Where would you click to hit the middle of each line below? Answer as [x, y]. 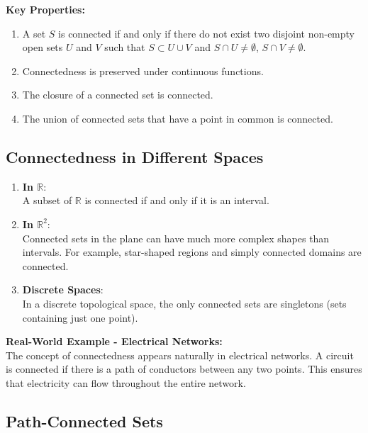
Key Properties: [45, 9]
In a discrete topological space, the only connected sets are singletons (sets [184, 303]
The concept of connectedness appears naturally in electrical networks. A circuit [180, 355]
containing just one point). [80, 317]
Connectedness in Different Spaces [135, 156]
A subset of [47, 200]
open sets [43, 47]
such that [125, 47]
